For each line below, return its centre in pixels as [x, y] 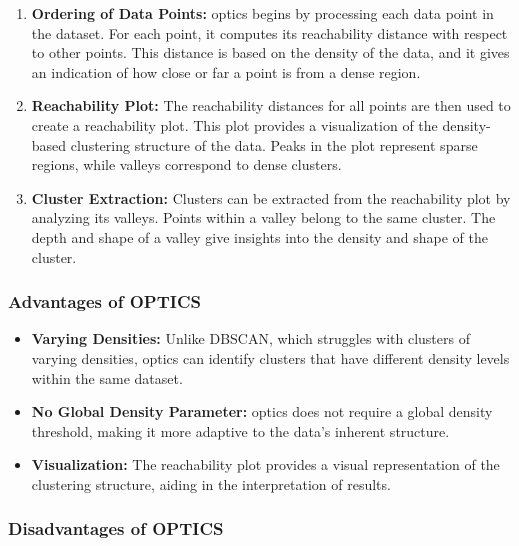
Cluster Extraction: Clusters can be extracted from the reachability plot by [271, 197]
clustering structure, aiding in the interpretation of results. [211, 483]
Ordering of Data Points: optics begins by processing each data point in [262, 13]
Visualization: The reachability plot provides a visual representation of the [265, 464]
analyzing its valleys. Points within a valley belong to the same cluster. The [263, 217]
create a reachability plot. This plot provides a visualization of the [234, 124]
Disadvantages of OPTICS [116, 528]
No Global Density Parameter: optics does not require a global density [262, 411]
